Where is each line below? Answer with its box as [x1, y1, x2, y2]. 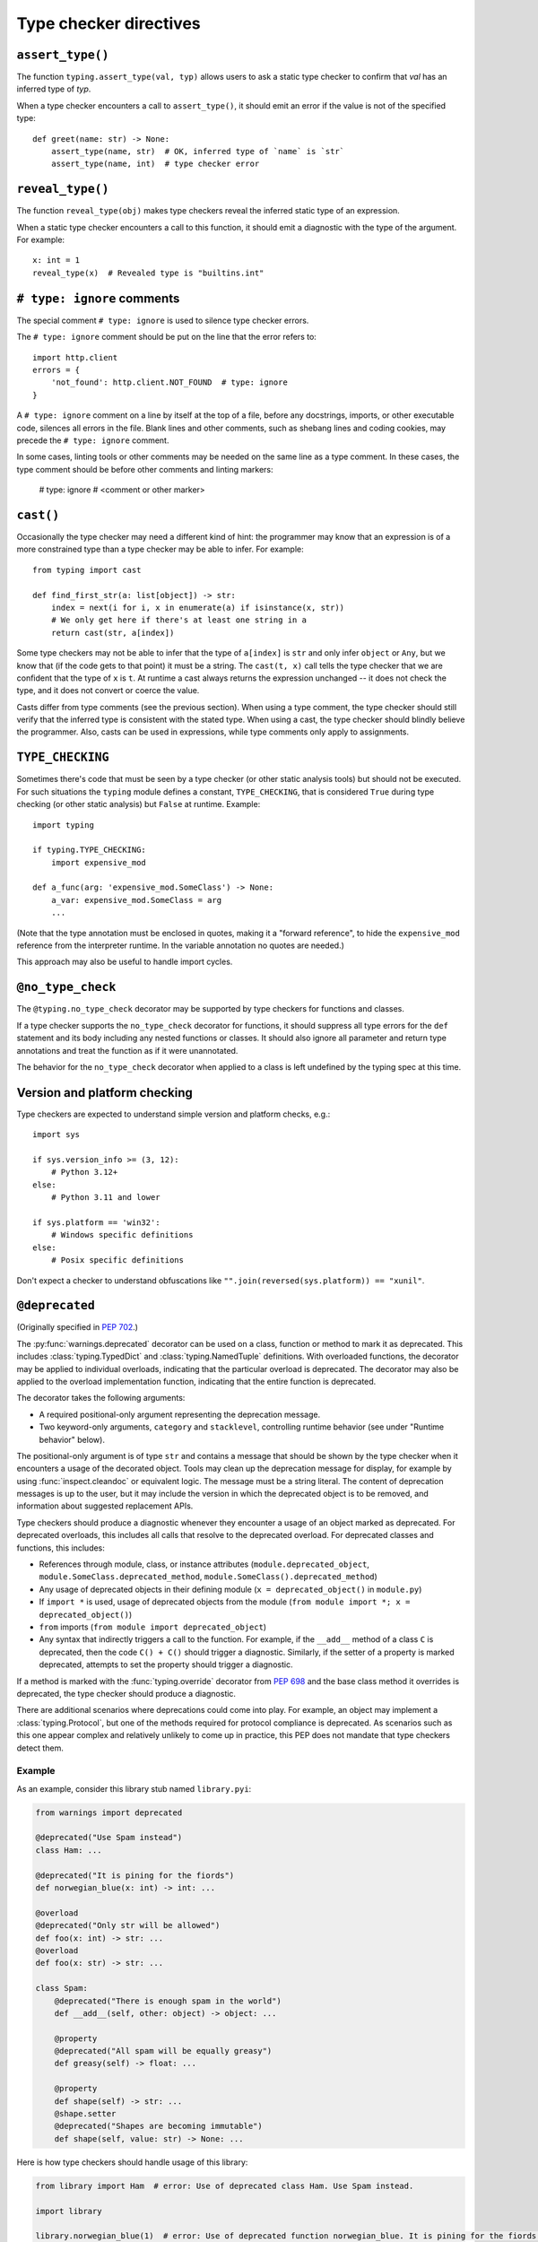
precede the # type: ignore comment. [16, 435, 169, 446]
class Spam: [35, 1983, 89, 1994]
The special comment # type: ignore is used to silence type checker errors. [16, 315, 309, 326]
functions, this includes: [16, 1542, 105, 1553]
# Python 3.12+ [50, 1167, 118, 1177]
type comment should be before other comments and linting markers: [16, 464, 273, 474]
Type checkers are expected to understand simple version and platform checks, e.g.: [16, 1108, 331, 1119]
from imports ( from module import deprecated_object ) [39, 1621, 267, 1632]
